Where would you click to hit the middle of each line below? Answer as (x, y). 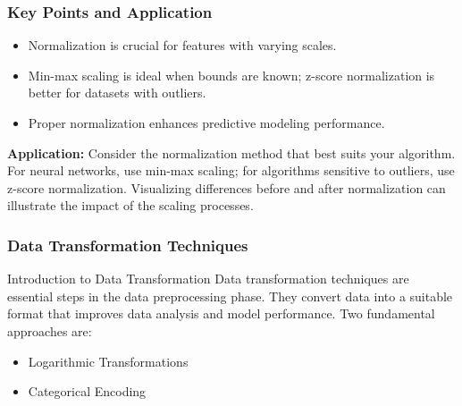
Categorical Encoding (87, 391)
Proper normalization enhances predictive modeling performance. (206, 123)
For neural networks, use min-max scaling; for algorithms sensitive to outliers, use (231, 170)
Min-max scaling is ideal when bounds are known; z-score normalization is (231, 75)
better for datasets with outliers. (117, 93)
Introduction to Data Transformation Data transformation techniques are (208, 279)
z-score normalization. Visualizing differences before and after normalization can (227, 187)
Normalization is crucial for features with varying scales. (182, 45)
